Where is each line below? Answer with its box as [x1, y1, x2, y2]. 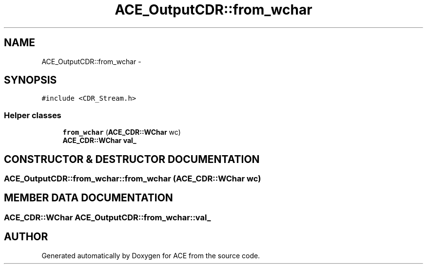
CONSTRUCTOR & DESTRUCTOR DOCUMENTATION [4, 153, 260, 165]
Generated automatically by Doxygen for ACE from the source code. [41, 251, 260, 260]
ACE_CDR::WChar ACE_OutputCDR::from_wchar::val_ [4, 212, 211, 222]
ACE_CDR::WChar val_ [62, 136, 136, 145]
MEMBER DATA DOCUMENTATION [4, 192, 173, 204]
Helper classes [4, 110, 61, 120]
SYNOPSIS [4, 74, 57, 87]
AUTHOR [4, 231, 48, 243]
